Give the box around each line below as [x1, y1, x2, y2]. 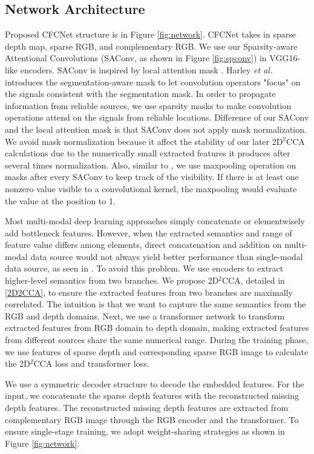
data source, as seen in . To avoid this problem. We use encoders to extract [5, 262, 284, 275]
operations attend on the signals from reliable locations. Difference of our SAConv [5, 111, 309, 124]
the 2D [5, 357, 30, 370]
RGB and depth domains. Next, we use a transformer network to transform [5, 309, 285, 322]
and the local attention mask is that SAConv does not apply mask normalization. [5, 122, 307, 135]
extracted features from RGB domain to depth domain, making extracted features [5, 321, 309, 334]
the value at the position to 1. [5, 194, 116, 207]
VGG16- [269, 52, 301, 64]
